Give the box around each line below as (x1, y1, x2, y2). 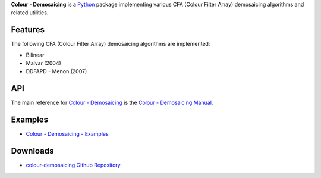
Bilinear (26, 51, 45, 58)
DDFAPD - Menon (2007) (26, 68, 87, 75)
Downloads (11, 146, 54, 156)
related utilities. (11, 9, 49, 16)
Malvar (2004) (26, 60, 62, 67)
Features (11, 24, 45, 35)
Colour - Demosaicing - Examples (26, 130, 109, 138)
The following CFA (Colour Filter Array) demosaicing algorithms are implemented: (11, 40, 210, 48)
